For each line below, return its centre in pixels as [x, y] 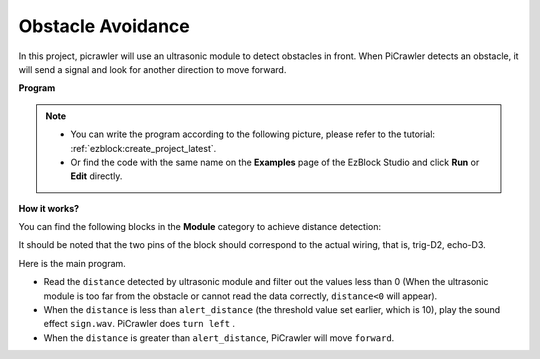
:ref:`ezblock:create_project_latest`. [143, 148]
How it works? [49, 208]
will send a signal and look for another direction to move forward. [152, 69]
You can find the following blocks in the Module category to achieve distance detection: [200, 227]
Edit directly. [96, 176]
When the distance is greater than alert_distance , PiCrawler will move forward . [219, 337]
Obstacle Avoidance [104, 26]
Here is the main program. [72, 263]
